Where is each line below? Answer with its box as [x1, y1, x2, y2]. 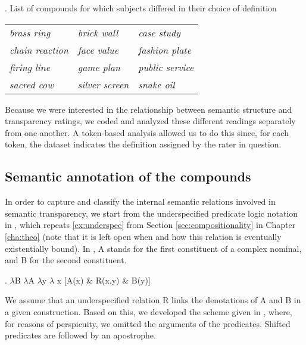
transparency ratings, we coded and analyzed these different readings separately [5, 115, 296, 127]
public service [138, 60, 194, 74]
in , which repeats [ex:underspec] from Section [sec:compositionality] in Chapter [5, 218, 296, 231]
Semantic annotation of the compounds [5, 167, 251, 186]
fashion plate [138, 42, 192, 57]
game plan [77, 60, 120, 74]
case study [138, 25, 181, 39]
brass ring [10, 25, 51, 39]
